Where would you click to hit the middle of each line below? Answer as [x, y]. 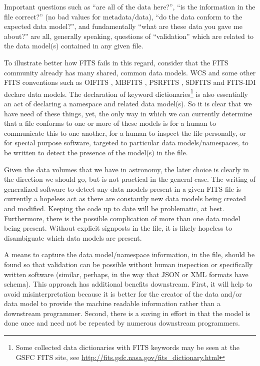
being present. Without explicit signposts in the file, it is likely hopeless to [118, 228]
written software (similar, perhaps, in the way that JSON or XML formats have [126, 274]
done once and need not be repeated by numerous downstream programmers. [122, 323]
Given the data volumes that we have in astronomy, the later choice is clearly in [127, 169]
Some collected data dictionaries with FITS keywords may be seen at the [128, 347]
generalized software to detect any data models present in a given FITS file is [122, 188]
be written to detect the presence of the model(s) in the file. [96, 152]
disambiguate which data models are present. [73, 237]
